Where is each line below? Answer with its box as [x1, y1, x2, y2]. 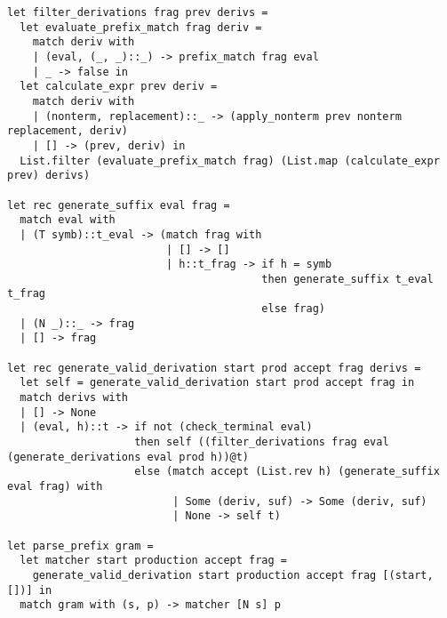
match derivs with [20, 391, 129, 405]
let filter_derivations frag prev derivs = [7, 6, 268, 19]
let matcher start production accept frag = [20, 554, 287, 567]
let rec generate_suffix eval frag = [7, 198, 230, 212]
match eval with [20, 213, 116, 227]
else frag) [261, 302, 325, 316]
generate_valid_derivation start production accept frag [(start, [32, 568, 434, 582]
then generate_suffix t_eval [261, 272, 434, 285]
